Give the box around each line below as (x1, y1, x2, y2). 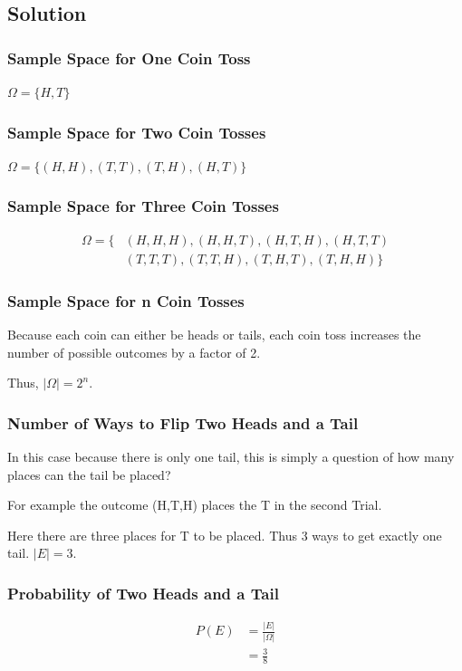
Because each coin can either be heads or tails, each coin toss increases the (7, 324, 421, 343)
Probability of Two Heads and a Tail (7, 581, 279, 604)
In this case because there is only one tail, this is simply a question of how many (7, 446, 455, 465)
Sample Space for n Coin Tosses (7, 289, 245, 312)
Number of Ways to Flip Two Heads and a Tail (7, 411, 359, 434)
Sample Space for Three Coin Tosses (7, 195, 279, 217)
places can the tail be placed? (7, 465, 171, 484)
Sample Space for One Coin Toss (7, 46, 251, 69)
